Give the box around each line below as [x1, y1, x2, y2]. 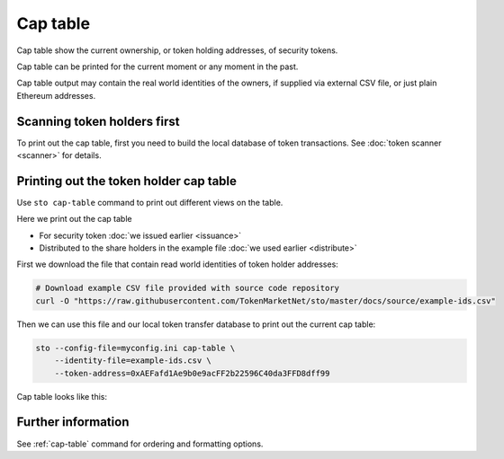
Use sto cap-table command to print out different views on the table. [16, 197, 283, 207]
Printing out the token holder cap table [16, 173, 238, 189]
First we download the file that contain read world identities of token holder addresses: [16, 259, 339, 269]
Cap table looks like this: [16, 391, 108, 402]
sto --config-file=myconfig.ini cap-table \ [35, 342, 236, 353]
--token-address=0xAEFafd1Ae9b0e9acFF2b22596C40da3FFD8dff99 [54, 368, 330, 378]
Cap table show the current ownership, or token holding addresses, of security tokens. [16, 45, 338, 56]
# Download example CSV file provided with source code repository [35, 283, 340, 294]
